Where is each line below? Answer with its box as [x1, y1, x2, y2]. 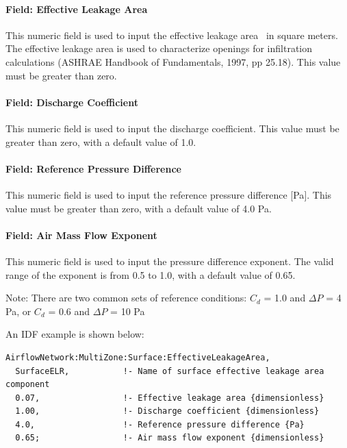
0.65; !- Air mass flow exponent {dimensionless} [15, 433, 324, 443]
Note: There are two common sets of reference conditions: [5, 290, 247, 305]
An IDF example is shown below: [5, 327, 144, 341]
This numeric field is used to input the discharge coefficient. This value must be [5, 121, 339, 135]
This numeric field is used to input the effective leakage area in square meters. [5, 27, 338, 42]
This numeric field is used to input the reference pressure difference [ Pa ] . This [5, 187, 332, 201]
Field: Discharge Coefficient [5, 95, 138, 109]
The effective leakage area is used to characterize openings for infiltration [5, 41, 312, 55]
